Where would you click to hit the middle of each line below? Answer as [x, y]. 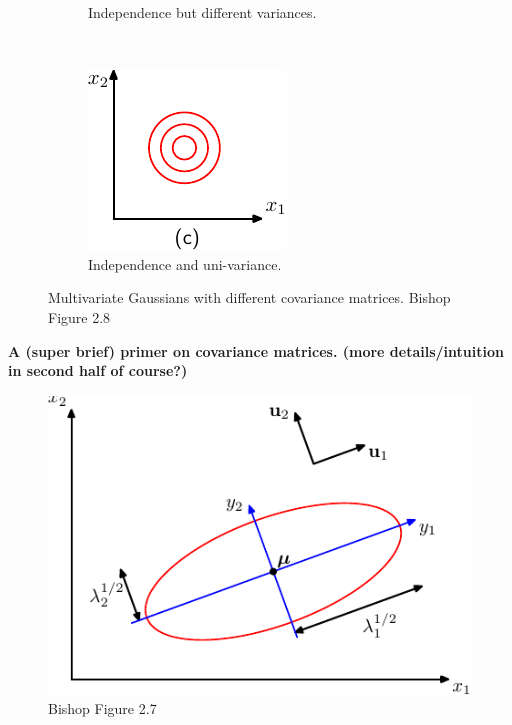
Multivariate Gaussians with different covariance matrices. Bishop [249, 297]
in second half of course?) [98, 370]
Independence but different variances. [202, 12]
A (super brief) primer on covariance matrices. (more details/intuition [256, 350]
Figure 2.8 [79, 316]
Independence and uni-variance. [185, 263]
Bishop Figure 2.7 [102, 708]
